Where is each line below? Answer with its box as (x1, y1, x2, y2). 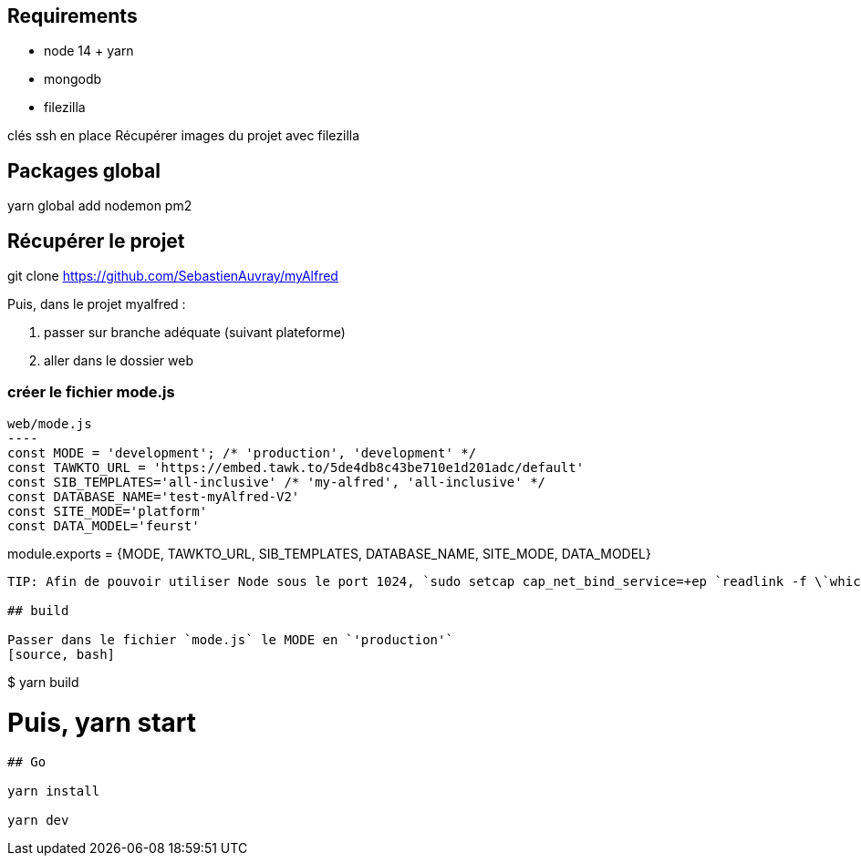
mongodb (44, 71, 102, 87)
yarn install (7, 784, 100, 799)
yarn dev (7, 813, 69, 828)
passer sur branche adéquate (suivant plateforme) (44, 324, 346, 341)
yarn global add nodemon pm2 (7, 198, 192, 214)
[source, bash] (7, 646, 116, 662)
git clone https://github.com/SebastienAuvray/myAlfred (7, 268, 338, 284)
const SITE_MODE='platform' (7, 503, 208, 519)
